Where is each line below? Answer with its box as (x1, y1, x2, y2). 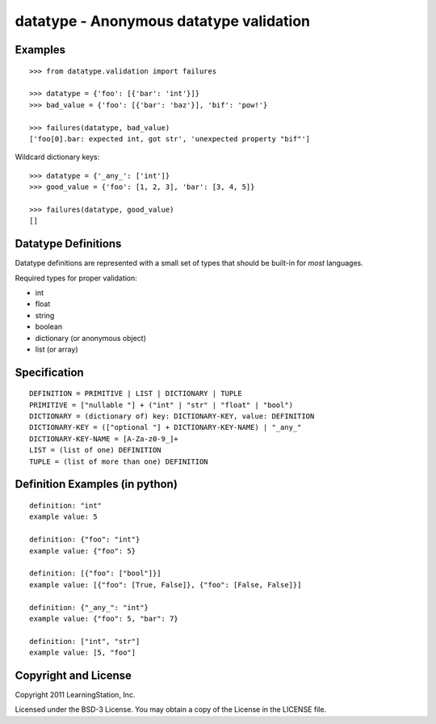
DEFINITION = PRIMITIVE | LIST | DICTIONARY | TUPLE (29, 389, 242, 398)
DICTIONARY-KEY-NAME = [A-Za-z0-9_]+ (29, 434, 179, 444)
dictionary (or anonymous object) (35, 333, 147, 343)
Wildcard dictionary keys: (15, 152, 100, 162)
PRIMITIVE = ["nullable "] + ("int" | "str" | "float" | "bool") (29, 400, 294, 410)
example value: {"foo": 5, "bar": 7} (29, 614, 179, 623)
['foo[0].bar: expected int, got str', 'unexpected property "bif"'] (29, 134, 311, 143)
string (35, 310, 55, 320)
